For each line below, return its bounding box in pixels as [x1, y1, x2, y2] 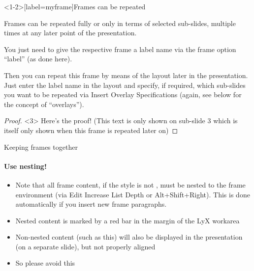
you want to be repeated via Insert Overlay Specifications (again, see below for [4, 89, 242, 100]
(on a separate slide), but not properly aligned [15, 241, 156, 251]
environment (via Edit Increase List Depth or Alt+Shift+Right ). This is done [15, 189, 250, 199]
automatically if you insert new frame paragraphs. [15, 199, 167, 209]
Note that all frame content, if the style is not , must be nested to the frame [15, 179, 246, 190]
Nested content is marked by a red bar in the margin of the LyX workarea [15, 215, 240, 225]
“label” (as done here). [4, 54, 72, 64]
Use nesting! [4, 161, 47, 171]
